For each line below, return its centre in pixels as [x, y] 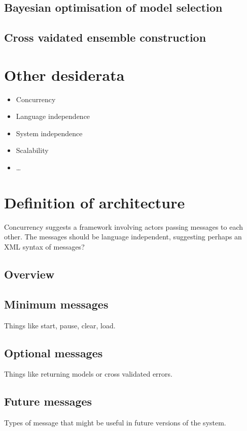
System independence [49, 133]
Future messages [48, 401]
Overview [29, 274]
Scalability [32, 150]
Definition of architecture [95, 202]
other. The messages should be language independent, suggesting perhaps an [123, 237]
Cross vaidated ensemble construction [105, 37]
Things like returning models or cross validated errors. [88, 374]
